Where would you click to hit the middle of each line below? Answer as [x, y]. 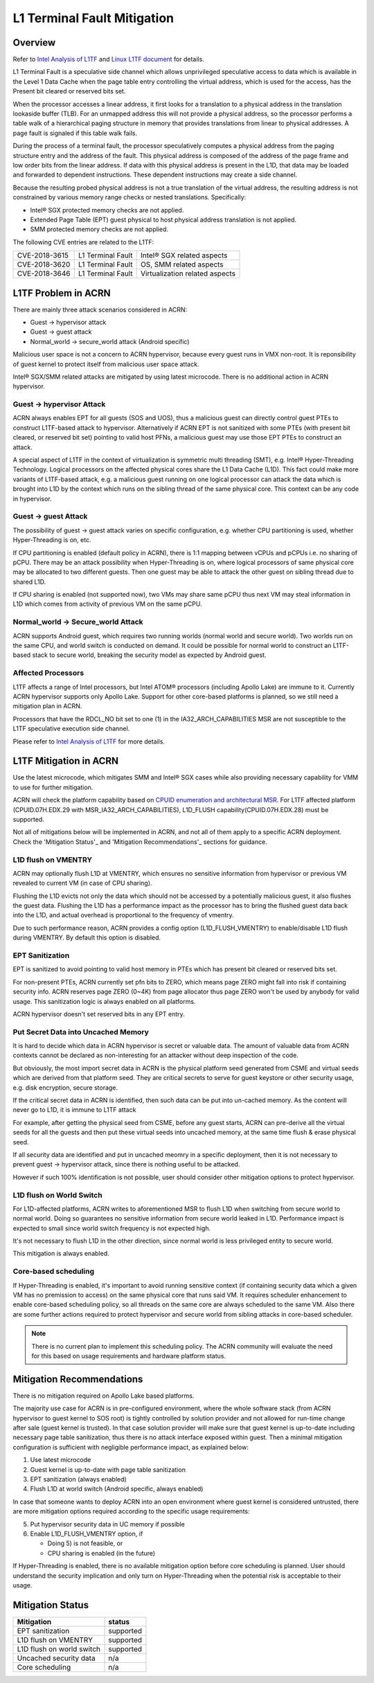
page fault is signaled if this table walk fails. [75, 133]
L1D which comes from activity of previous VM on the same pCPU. [107, 604]
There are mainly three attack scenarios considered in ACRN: [100, 309]
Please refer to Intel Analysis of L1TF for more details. [89, 741]
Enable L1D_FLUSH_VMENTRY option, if [87, 1533]
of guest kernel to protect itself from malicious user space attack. [106, 364]
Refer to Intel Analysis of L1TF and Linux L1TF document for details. [108, 60]
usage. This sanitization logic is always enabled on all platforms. [104, 1001]
